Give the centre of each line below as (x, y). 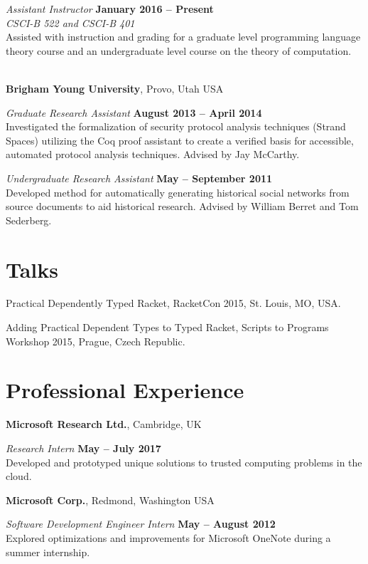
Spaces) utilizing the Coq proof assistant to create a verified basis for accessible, (180, 140)
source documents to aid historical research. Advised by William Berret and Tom (182, 206)
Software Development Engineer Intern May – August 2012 (141, 524)
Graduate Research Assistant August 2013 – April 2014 (134, 112)
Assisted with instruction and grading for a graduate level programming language (183, 37)
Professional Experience (125, 390)
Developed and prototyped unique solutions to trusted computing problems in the (184, 462)
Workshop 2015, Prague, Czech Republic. (96, 341)
